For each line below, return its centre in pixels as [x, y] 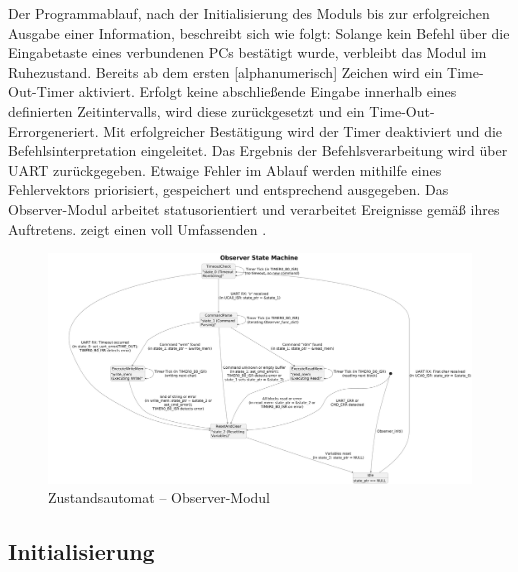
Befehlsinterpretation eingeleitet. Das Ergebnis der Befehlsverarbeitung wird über [258, 150]
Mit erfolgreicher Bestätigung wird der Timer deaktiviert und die [303, 130]
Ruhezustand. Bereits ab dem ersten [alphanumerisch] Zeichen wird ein [225, 71]
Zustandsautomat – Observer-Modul [159, 497]
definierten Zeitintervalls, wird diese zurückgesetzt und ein [186, 110]
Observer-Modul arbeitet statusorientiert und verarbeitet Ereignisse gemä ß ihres [254, 208]
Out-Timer [41, 91]
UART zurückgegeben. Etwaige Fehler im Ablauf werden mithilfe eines [225, 169]
